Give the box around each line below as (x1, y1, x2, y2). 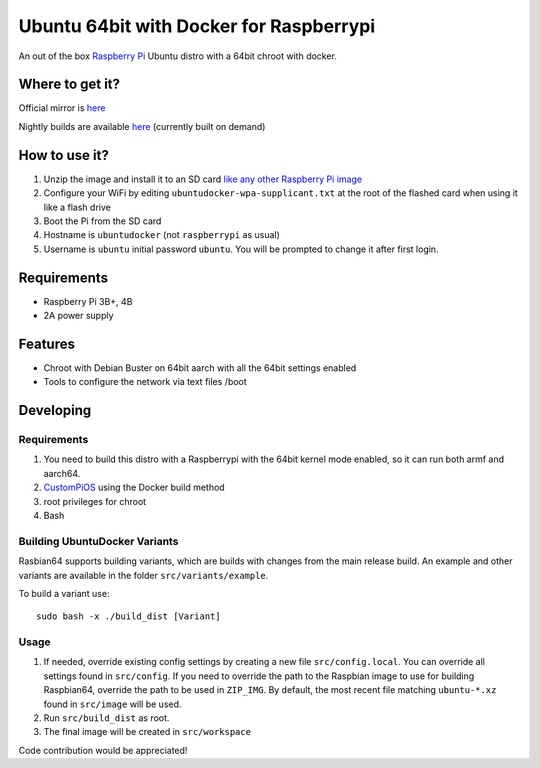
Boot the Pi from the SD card (43, 215, 162, 227)
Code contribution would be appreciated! (18, 744, 188, 756)
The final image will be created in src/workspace (43, 726, 252, 738)
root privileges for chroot (43, 495, 147, 507)
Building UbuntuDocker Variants (18, 534, 179, 548)
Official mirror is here (18, 102, 106, 114)
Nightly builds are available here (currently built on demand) (18, 120, 266, 132)
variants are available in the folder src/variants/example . (18, 569, 269, 581)
